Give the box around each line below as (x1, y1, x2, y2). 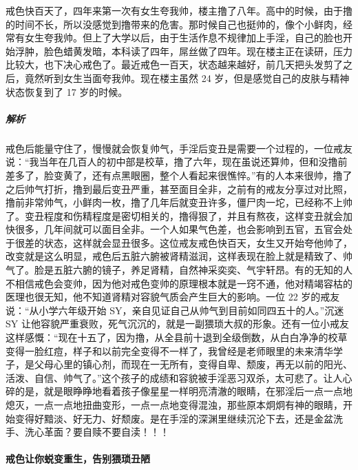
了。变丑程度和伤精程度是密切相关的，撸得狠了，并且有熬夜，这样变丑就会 (6, 208, 343, 223)
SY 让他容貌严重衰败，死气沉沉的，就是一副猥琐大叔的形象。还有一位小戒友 (6, 316, 349, 331)
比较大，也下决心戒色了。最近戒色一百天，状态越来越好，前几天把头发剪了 (6, 57, 343, 72)
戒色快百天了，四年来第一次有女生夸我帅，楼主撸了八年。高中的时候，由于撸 (6, 3, 352, 17)
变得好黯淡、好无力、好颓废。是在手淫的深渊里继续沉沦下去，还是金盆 (14, 411, 333, 425)
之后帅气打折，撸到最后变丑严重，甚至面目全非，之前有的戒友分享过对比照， (6, 181, 352, 196)
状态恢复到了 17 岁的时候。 (6, 84, 128, 99)
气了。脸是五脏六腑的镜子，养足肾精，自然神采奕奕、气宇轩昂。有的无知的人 (6, 263, 352, 277)
